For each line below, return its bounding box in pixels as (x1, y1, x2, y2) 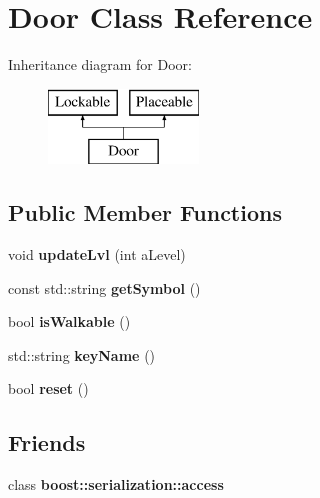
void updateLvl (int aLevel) (8, 244, 186, 265)
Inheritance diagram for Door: (8, 54, 192, 75)
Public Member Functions (8, 197, 282, 228)
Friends (8, 427, 86, 458)
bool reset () (8, 378, 89, 399)
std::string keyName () (8, 344, 156, 365)
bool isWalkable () (8, 311, 131, 332)
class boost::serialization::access (8, 474, 224, 495)
